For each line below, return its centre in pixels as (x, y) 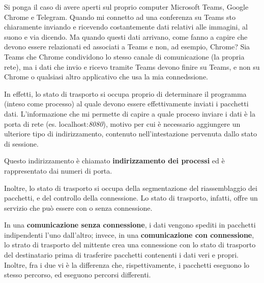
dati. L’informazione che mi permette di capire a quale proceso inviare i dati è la (130, 113)
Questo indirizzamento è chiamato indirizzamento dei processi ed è (114, 161)
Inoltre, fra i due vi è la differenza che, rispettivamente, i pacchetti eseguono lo (127, 264)
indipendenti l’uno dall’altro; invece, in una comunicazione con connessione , (129, 234)
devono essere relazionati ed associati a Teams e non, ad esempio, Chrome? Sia (127, 47)
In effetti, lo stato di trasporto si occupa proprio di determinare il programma (125, 93)
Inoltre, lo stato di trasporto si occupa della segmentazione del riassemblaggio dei (131, 188)
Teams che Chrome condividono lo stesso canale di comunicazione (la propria (124, 56)
